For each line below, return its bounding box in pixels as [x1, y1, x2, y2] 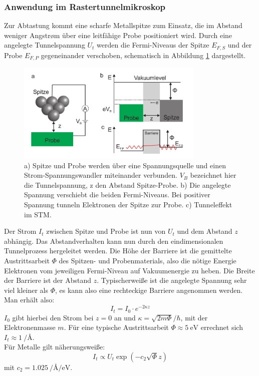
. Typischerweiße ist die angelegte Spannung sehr [97, 275, 247, 285]
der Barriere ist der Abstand [4, 275, 91, 285]
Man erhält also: [4, 294, 55, 305]
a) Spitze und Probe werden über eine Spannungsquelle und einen [24, 160, 226, 170]
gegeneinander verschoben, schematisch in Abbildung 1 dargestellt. [41, 50, 246, 60]
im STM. [24, 209, 52, 219]
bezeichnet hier [190, 170, 236, 180]
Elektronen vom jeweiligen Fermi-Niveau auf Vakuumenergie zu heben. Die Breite [4, 265, 255, 275]
